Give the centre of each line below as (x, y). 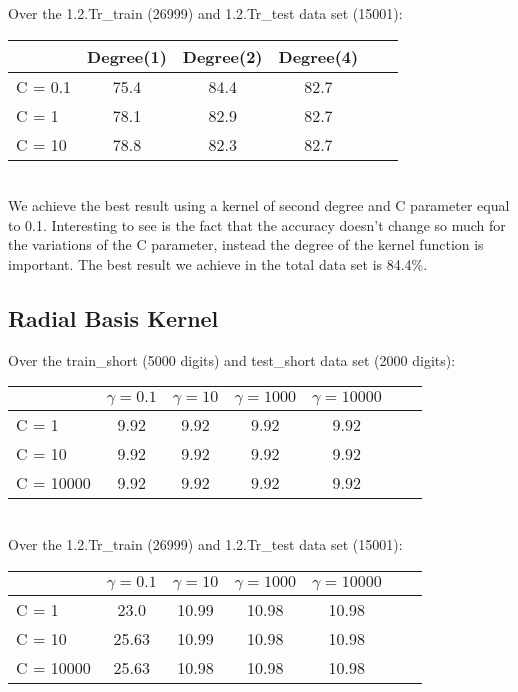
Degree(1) (127, 56)
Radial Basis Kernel (113, 317)
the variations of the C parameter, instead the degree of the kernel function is (246, 244)
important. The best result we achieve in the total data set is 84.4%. (218, 263)
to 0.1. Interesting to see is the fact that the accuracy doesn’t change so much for (257, 224)
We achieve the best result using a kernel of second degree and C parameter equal (259, 205)
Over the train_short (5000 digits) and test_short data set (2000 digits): (232, 359)
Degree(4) (318, 56)
